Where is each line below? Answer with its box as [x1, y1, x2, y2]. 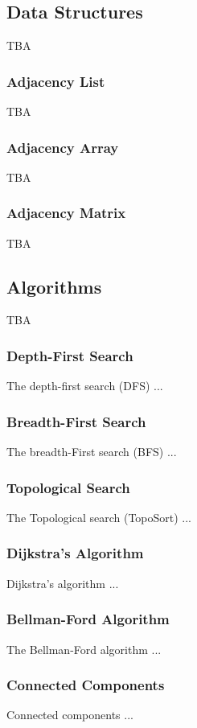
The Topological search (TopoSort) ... [6, 508, 192, 525]
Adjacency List [6, 71, 105, 91]
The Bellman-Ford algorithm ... [6, 640, 162, 657]
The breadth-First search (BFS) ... [6, 443, 177, 460]
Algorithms [6, 274, 102, 298]
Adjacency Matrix [6, 203, 126, 223]
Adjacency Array [6, 137, 119, 157]
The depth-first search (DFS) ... [6, 377, 163, 394]
